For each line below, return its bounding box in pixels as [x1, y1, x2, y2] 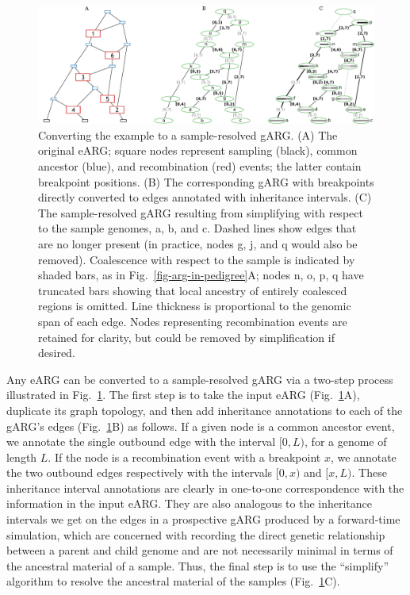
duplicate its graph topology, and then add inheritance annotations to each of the [6, 401, 403, 418]
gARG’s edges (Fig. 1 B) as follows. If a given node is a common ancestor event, [6, 417, 395, 434]
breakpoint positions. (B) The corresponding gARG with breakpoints [38, 173, 374, 190]
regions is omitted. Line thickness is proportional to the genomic [38, 297, 351, 314]
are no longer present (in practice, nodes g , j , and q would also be [38, 235, 358, 251]
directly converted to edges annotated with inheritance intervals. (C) [38, 189, 372, 205]
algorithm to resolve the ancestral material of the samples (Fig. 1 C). [6, 573, 340, 589]
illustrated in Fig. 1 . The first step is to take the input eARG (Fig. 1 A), [6, 386, 360, 403]
